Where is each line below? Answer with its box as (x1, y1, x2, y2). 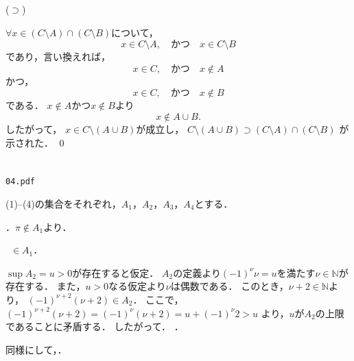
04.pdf (5, 177, 35, 187)
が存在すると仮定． (72, 265, 159, 279)
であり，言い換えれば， (5, 49, 110, 64)
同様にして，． (5, 342, 67, 356)
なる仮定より (108, 279, 166, 293)
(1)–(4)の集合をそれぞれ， (5, 197, 121, 210)
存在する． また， (5, 279, 86, 293)
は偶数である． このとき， (170, 279, 289, 293)
